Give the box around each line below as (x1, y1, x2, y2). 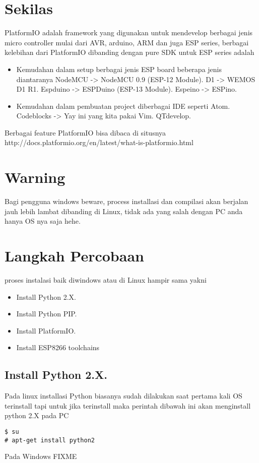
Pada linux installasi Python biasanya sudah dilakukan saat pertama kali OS (5, 390, 242, 401)
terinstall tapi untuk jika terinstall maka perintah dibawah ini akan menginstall (5, 400, 251, 411)
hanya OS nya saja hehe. (5, 216, 81, 226)
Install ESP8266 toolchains (16, 342, 100, 353)
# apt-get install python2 (5, 436, 95, 444)
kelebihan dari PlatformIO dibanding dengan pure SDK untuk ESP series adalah (5, 47, 254, 57)
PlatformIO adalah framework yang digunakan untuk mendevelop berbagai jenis (5, 27, 253, 38)
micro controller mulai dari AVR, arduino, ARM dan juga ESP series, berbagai (5, 37, 249, 47)
